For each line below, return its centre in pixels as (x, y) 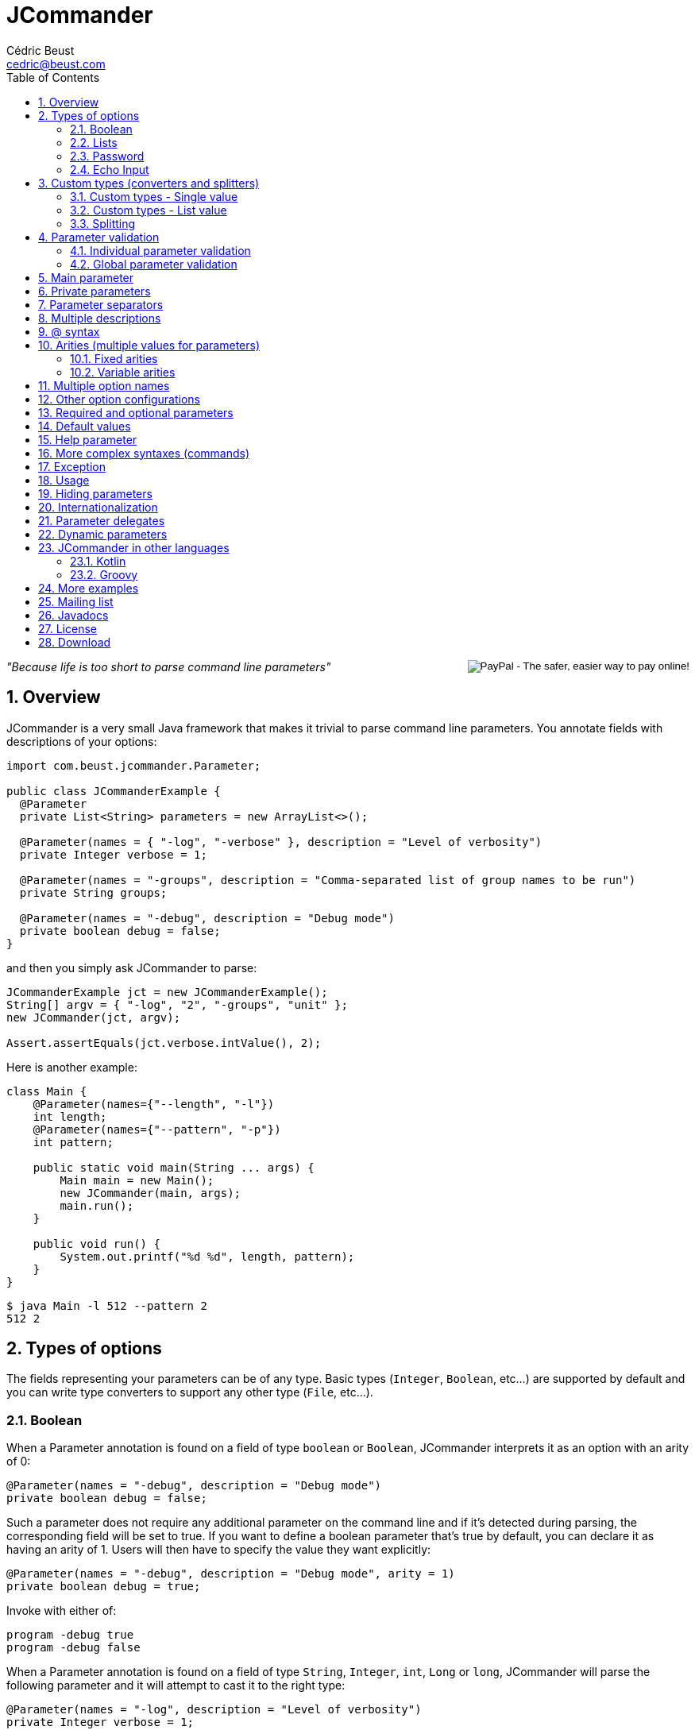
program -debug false (73, 1648)
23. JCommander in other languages (134, 547)
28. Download (75, 642)
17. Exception (72, 466)
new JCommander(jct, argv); (94, 1017)
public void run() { (97, 1243)
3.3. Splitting (103, 223)
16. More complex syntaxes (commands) (144, 453)
